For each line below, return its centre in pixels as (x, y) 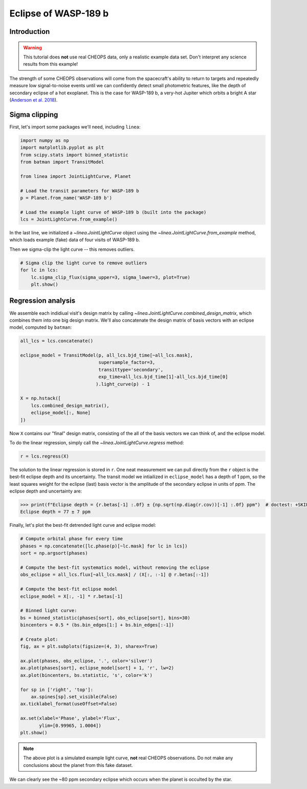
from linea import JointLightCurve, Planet (76, 176)
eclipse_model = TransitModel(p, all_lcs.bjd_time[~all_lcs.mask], (107, 356)
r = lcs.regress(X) (45, 456)
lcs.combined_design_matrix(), (70, 406)
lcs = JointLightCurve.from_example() (69, 220)
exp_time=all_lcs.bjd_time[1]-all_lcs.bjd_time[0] (163, 377)
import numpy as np (45, 140)
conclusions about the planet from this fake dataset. (78, 765)
